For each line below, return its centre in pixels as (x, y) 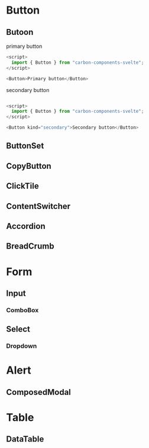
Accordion (26, 226)
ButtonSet (25, 146)
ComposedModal (38, 392)
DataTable (25, 439)
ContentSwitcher (38, 206)
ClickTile (23, 186)
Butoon (20, 32)
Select (18, 329)
